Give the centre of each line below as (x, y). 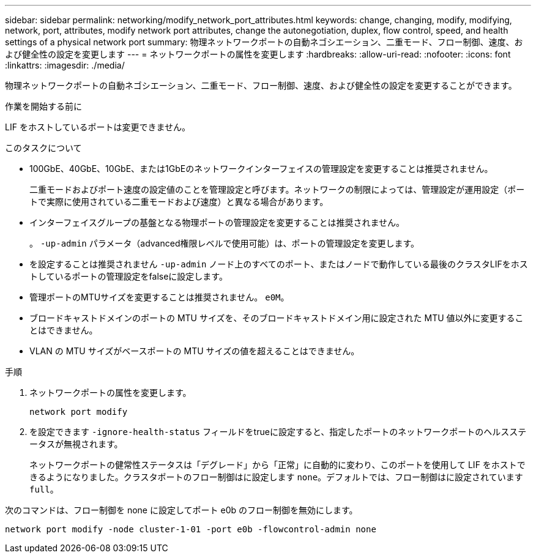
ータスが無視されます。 (76, 444)
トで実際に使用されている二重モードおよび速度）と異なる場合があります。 (179, 202)
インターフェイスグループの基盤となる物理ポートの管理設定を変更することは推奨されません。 (217, 222)
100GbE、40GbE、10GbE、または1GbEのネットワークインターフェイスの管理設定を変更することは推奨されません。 (261, 169)
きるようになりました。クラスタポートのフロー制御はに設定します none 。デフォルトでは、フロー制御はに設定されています (276, 477)
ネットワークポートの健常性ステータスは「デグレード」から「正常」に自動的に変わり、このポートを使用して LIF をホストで (277, 465)
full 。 (44, 489)
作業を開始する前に (43, 106)
